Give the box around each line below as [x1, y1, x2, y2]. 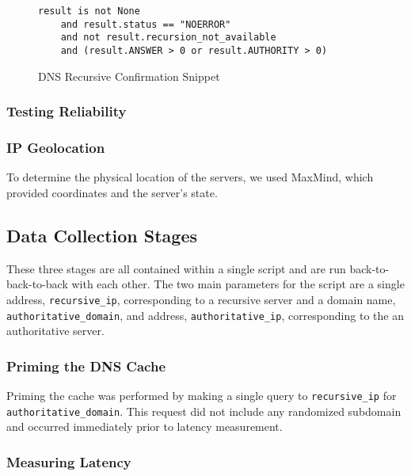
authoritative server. [6, 322, 105, 339]
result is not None [38, 6, 140, 17]
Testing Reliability [6, 101, 127, 121]
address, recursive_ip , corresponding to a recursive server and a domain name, [6, 291, 396, 307]
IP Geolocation [6, 137, 105, 157]
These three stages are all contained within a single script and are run [6, 260, 346, 276]
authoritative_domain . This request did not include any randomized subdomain [6, 402, 401, 419]
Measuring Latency [6, 451, 131, 471]
